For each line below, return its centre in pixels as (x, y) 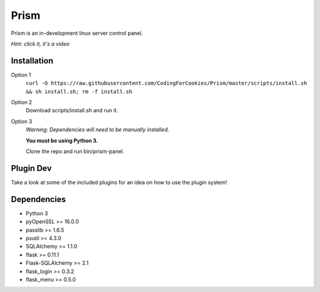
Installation (32, 61)
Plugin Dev (31, 168)
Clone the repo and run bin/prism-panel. (75, 151)
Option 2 (22, 102)
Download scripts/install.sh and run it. (72, 111)
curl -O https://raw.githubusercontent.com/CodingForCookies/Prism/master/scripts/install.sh (167, 83)
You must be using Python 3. (62, 140)
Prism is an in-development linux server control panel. (77, 33)
